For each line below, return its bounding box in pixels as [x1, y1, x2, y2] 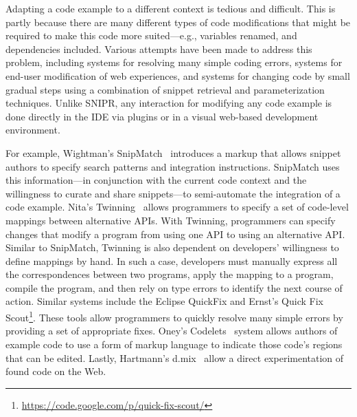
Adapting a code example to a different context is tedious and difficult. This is [5, 1, 336, 15]
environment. [5, 122, 60, 137]
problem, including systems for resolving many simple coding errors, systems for [5, 55, 343, 69]
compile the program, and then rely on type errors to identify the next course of [5, 280, 343, 295]
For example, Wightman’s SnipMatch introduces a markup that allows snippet [5, 145, 341, 160]
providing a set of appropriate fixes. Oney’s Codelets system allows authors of [5, 323, 338, 338]
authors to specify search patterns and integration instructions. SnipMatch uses [5, 159, 340, 173]
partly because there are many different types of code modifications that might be [5, 14, 351, 29]
